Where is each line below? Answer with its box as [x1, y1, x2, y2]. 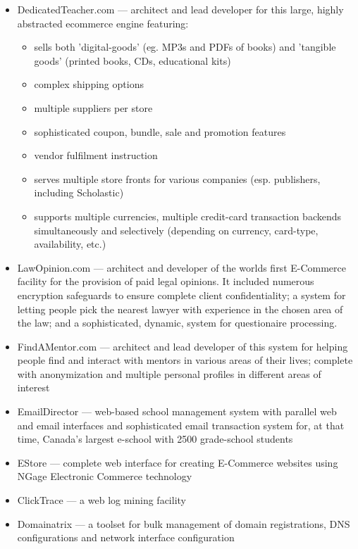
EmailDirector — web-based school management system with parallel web [17, 404, 337, 419]
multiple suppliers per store [34, 100, 153, 115]
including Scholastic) [34, 185, 124, 200]
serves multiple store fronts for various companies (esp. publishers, [34, 171, 321, 186]
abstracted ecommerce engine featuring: [17, 15, 189, 30]
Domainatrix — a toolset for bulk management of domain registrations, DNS [17, 516, 350, 531]
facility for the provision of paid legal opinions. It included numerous [17, 274, 314, 289]
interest [17, 380, 50, 395]
